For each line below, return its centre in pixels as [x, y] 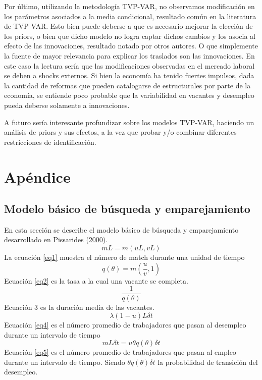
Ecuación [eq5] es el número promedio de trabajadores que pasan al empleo [120, 352]
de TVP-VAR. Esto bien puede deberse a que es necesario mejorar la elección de [128, 26]
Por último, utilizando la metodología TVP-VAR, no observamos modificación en [129, 6]
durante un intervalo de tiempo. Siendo [65, 362]
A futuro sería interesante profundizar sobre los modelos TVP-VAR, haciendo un [129, 122]
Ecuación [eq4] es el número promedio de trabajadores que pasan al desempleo [125, 324]
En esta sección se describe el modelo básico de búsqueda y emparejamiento [121, 229]
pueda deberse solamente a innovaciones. [67, 105]
